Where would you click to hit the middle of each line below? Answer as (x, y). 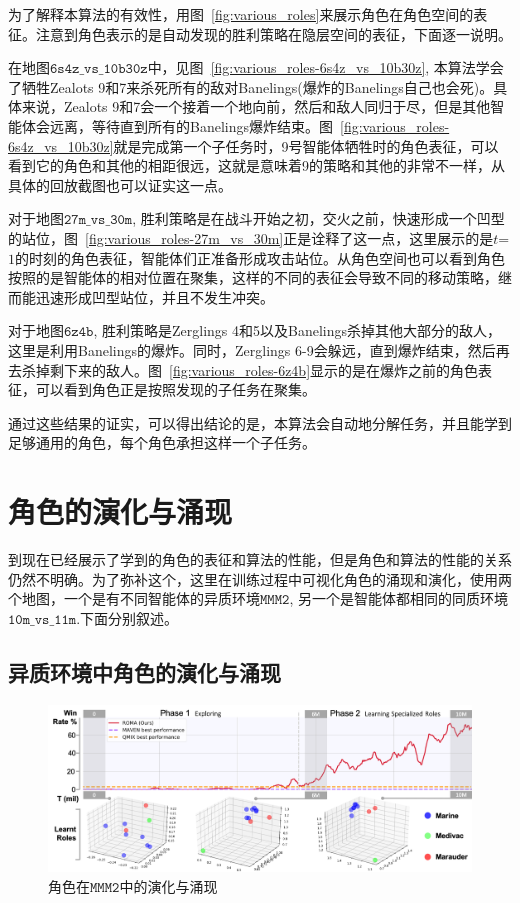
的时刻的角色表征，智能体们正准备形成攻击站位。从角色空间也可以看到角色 (260, 257)
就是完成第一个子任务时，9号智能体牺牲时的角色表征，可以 (306, 145)
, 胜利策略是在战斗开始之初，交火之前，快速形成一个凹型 (318, 218)
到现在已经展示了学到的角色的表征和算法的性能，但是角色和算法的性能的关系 (260, 559)
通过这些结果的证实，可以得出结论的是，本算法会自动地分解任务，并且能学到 (260, 422)
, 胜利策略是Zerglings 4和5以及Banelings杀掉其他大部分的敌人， (297, 330)
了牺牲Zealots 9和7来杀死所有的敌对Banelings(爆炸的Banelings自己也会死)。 (251, 86)
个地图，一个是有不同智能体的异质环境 (134, 598)
